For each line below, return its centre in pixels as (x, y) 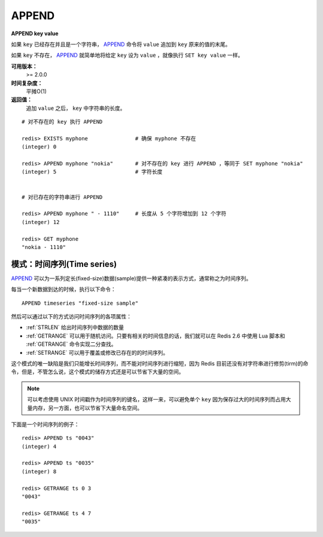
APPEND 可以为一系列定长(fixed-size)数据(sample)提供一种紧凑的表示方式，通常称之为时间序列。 (131, 278)
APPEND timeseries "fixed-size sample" (80, 303)
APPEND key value (35, 33)
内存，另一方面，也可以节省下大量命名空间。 (87, 408)
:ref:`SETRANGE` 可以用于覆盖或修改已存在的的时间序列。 (97, 352)
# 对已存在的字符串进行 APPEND (62, 197)
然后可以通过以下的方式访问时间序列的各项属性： (71, 316)
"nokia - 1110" (44, 247)
